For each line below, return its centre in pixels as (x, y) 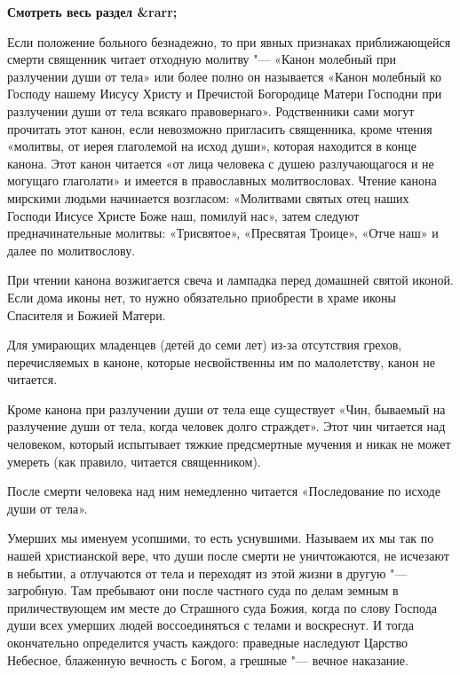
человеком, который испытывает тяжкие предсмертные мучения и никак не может (229, 444)
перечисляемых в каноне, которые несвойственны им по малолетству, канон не (221, 361)
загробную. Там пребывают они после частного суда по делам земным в (203, 590)
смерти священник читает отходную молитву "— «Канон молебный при (202, 59)
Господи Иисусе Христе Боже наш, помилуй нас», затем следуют (183, 215)
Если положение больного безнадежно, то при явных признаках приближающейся (229, 41)
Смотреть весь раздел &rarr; (92, 12)
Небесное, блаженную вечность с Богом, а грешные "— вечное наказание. (208, 659)
